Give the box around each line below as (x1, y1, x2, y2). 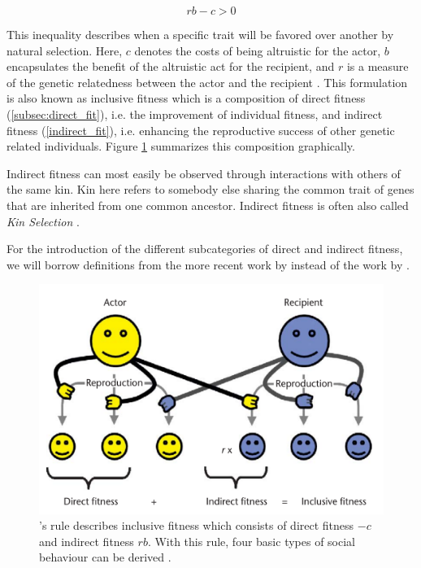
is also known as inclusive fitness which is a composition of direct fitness (7, 90, 366, 107)
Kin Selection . (7, 212, 80, 229)
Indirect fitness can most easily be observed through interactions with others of (7, 164, 401, 181)
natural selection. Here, (7, 42, 123, 59)
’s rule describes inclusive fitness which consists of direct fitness (39, 517, 354, 534)
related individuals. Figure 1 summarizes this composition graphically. (7, 138, 355, 155)
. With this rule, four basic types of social (147, 532, 356, 549)
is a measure (346, 58, 409, 75)
